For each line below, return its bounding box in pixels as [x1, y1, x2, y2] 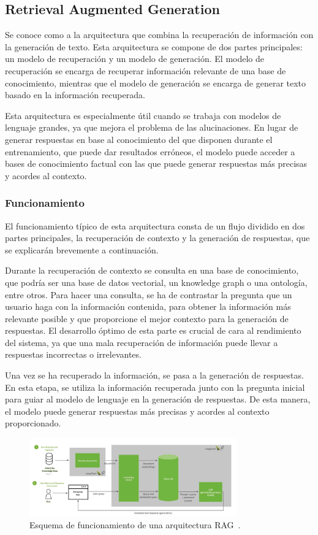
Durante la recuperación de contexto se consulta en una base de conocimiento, [5, 264, 299, 277]
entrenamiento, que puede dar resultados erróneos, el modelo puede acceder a [5, 145, 295, 158]
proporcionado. [5, 417, 61, 429]
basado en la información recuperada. [5, 88, 145, 101]
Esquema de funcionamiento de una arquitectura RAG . [29, 518, 241, 531]
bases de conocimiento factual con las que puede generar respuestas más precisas [5, 157, 308, 170]
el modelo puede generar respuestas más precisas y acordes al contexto [5, 404, 270, 417]
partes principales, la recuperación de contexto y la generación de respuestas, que [5, 231, 310, 244]
